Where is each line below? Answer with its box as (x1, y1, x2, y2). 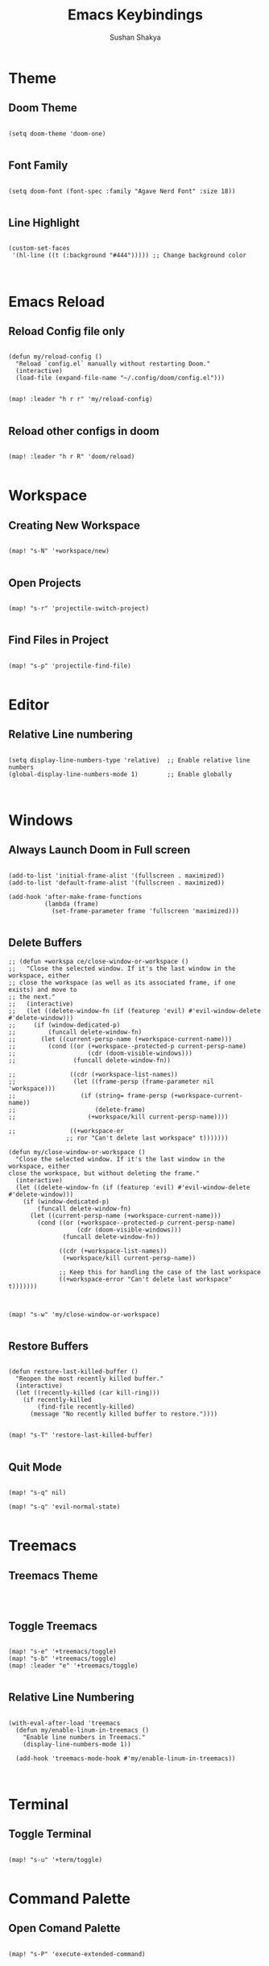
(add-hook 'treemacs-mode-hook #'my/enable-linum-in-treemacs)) (15, 1754, 236, 1763)
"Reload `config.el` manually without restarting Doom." (15, 360, 211, 368)
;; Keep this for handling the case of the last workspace (59, 1268, 262, 1276)
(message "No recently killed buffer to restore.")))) (29, 1410, 218, 1418)
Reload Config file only (8, 324, 126, 338)
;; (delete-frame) (8, 1106, 147, 1114)
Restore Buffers (8, 1340, 89, 1353)
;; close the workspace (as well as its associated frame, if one (8, 978, 236, 986)
